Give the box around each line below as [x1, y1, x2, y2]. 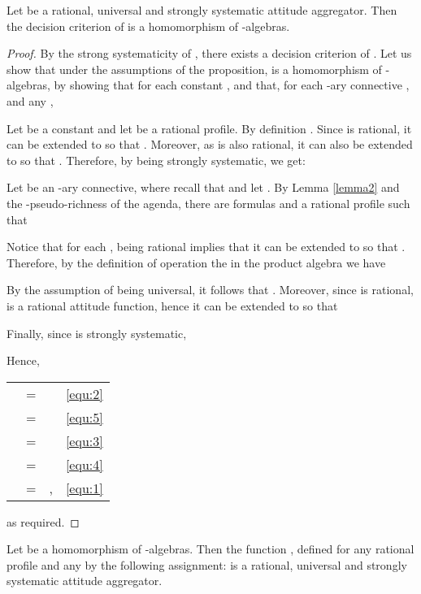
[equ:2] [65, 384, 103, 403]
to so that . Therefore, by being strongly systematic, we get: [7, 151, 306, 168]
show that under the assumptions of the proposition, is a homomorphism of [7, 60, 382, 77]
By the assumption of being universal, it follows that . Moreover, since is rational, [7, 281, 414, 298]
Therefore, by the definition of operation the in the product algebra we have [7, 254, 386, 271]
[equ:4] [65, 454, 103, 474]
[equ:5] [65, 407, 103, 427]
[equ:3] [65, 431, 103, 450]
